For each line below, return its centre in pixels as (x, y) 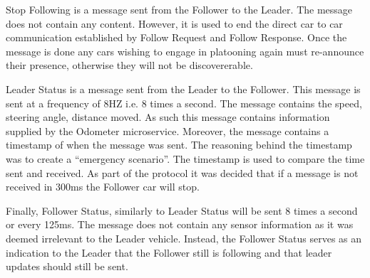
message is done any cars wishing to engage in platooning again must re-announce (185, 51)
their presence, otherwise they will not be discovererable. (129, 65)
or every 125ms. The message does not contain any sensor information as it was (180, 224)
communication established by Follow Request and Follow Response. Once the (176, 37)
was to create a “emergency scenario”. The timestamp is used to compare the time (185, 158)
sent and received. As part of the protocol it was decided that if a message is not (182, 172)
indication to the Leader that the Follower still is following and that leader (169, 252)
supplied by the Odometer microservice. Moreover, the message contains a (168, 130)
